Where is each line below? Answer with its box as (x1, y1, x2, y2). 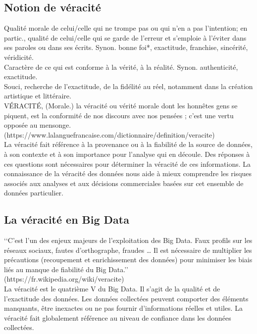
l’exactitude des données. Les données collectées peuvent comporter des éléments (4, 293, 249, 303)
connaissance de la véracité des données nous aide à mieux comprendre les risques (4, 168, 252, 179)
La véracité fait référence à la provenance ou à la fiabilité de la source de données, (4, 139, 253, 149)
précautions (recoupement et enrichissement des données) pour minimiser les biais (4, 254, 253, 265)
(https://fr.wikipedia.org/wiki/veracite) (4, 274, 124, 284)
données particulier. (4, 188, 63, 198)
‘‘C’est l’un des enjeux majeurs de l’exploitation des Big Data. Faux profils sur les (4, 235, 253, 245)
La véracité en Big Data (4, 212, 129, 227)
